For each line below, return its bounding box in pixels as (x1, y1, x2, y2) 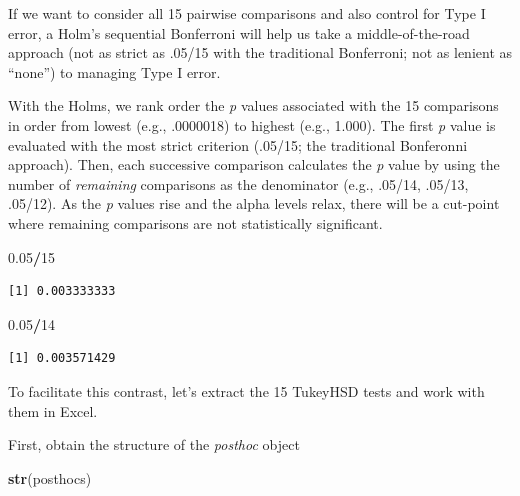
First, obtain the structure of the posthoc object (8, 434, 300, 455)
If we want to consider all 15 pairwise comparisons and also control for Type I (8, 3, 486, 23)
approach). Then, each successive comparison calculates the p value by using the (8, 154, 500, 175)
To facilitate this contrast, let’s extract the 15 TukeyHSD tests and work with (8, 380, 485, 401)
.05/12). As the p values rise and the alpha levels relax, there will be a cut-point (8, 193, 500, 214)
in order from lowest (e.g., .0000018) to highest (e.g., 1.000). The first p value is (8, 114, 496, 135)
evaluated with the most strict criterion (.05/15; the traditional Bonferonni (8, 134, 468, 155)
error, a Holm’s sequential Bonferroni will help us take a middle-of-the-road (8, 22, 470, 43)
